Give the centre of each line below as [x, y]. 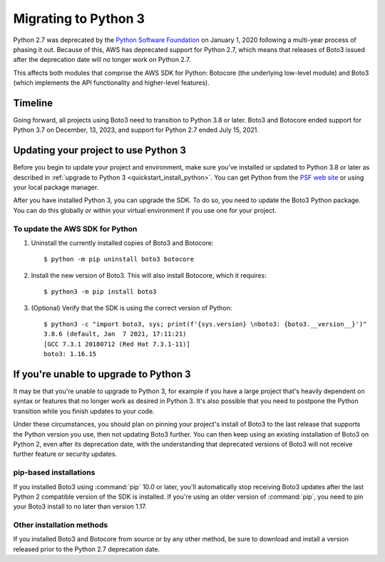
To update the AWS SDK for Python [75, 229]
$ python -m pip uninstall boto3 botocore [119, 259]
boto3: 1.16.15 [70, 354]
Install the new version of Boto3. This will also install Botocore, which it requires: [149, 275]
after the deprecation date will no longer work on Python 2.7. [102, 60]
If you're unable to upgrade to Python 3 [102, 374]
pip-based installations [54, 472]
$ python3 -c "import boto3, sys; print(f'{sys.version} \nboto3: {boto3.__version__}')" [205, 324]
